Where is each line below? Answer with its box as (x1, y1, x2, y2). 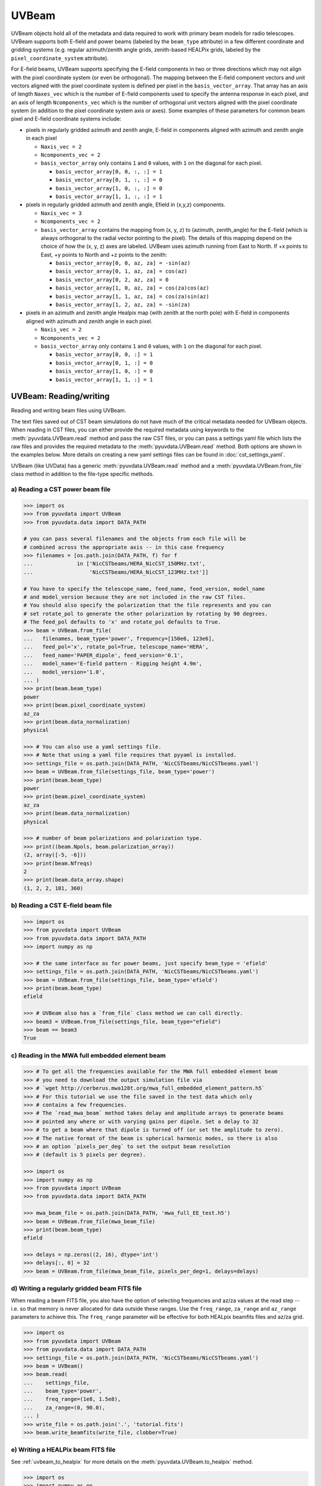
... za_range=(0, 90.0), (23, 1404, 105, 1411)
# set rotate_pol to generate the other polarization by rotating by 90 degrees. (23, 610, 269, 617)
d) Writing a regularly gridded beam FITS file (11, 1284, 142, 1293)
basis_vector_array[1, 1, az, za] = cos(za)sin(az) (55, 293, 210, 300)
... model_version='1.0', (23, 669, 105, 675)
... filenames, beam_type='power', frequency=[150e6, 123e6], (23, 635, 215, 642)
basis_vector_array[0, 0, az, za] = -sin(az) (55, 260, 191, 267)
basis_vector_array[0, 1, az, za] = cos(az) (55, 268, 188, 275)
